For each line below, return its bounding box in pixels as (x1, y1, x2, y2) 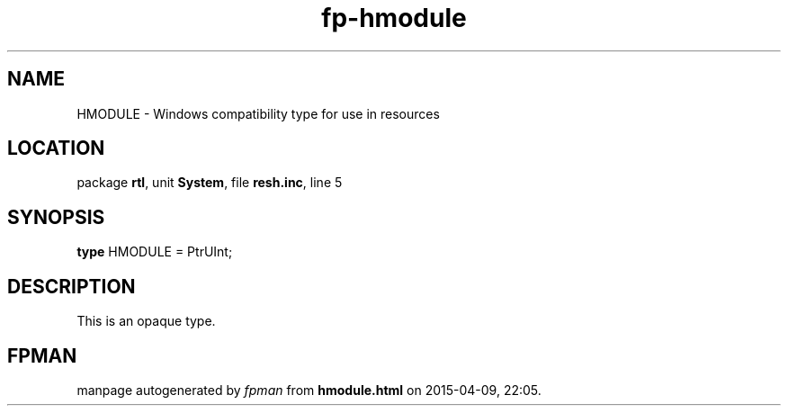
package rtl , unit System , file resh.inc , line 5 (76, 175, 343, 191)
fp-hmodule (321, 3, 467, 33)
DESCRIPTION (7, 274, 136, 298)
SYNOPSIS (7, 205, 105, 229)
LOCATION (7, 137, 105, 160)
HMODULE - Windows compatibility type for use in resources (76, 105, 440, 121)
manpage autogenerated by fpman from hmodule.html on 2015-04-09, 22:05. (76, 382, 542, 398)
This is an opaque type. (76, 313, 216, 329)
